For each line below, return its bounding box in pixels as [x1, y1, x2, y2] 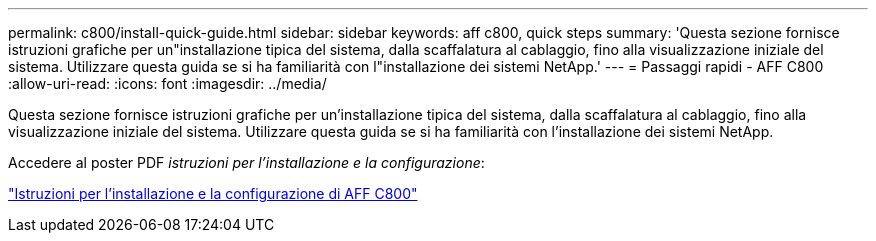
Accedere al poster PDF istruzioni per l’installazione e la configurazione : [8, 154, 485, 171]
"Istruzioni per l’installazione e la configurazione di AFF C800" [8, 185, 418, 202]
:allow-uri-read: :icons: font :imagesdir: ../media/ [8, 75, 327, 92]
